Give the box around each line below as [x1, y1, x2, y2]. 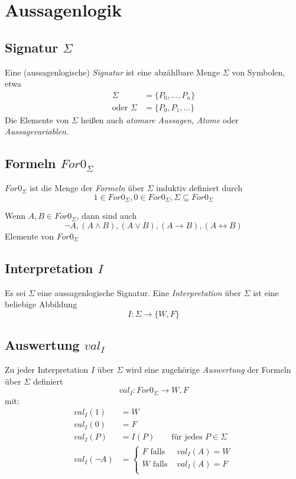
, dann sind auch [76, 209, 137, 222]
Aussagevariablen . [5, 125, 69, 137]
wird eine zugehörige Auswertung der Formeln [125, 363, 291, 376]
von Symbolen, [232, 65, 285, 78]
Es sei [5, 286, 26, 298]
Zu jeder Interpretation [5, 363, 89, 376]
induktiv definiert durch [156, 182, 243, 194]
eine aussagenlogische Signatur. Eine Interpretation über [37, 286, 241, 298]
